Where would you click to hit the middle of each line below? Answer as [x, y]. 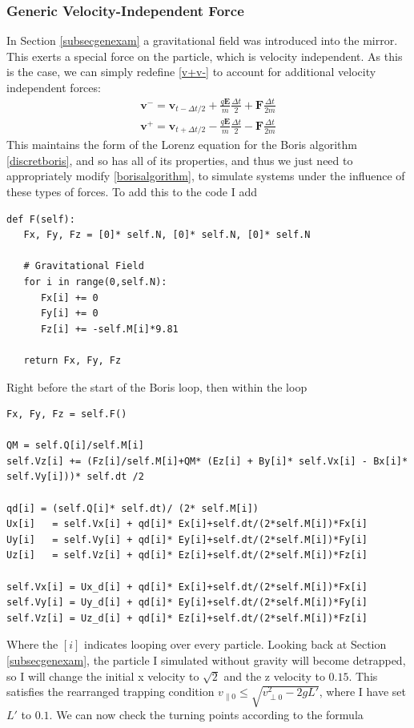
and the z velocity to [274, 676]
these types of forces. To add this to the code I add [132, 191]
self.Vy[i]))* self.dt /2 [75, 477]
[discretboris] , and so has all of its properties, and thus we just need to [180, 160]
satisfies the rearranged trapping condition [111, 692]
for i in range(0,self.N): [95, 282]
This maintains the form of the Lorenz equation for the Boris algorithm [182, 145]
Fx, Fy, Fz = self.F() [67, 414]
